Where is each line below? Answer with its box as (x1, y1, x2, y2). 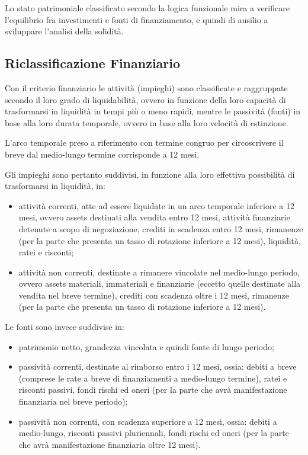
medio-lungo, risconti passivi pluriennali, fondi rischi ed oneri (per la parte (18, 427, 289, 439)
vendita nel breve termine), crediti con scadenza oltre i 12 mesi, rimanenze (18, 289, 289, 301)
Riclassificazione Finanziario (5, 54, 181, 72)
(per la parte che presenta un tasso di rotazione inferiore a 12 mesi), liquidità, (18, 234, 301, 246)
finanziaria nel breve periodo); (18, 395, 128, 408)
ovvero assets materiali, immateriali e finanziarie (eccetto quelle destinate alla (18, 277, 301, 290)
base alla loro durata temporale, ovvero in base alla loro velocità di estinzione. (5, 116, 288, 129)
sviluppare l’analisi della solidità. (5, 25, 124, 37)
